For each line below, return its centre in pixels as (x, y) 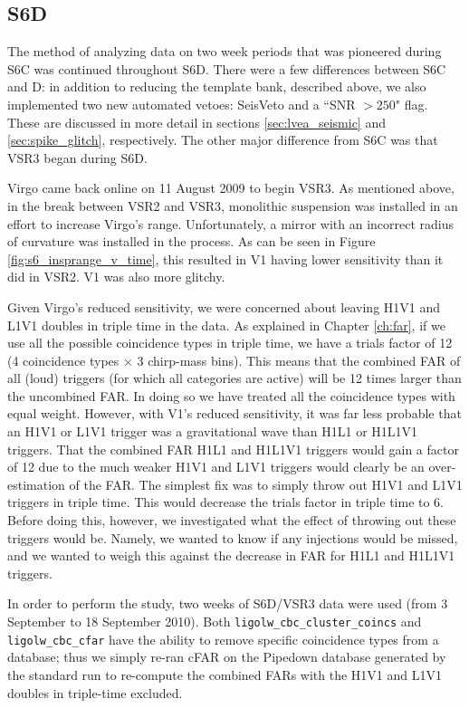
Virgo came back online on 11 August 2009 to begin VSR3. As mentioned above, (231, 188)
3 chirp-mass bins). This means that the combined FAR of (299, 360)
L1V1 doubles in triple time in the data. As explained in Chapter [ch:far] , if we (226, 325)
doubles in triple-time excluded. (95, 692)
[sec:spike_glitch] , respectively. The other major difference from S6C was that (223, 140)
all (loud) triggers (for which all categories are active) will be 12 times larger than (234, 378)
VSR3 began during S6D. (77, 157)
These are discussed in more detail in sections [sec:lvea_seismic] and (196, 122)
